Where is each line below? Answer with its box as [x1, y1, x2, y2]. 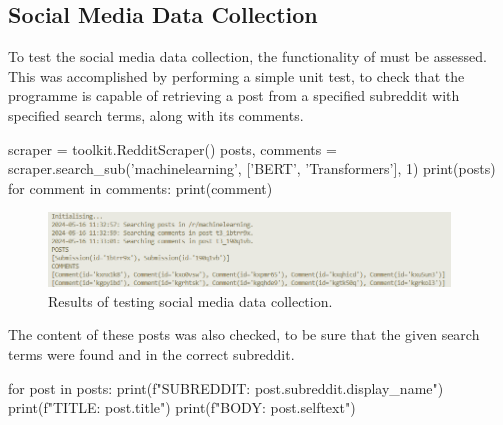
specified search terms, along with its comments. [8, 104, 304, 125]
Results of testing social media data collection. [48, 290, 333, 311]
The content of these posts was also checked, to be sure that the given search [8, 324, 480, 345]
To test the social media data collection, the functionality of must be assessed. [8, 46, 487, 67]
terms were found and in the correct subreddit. [8, 343, 295, 364]
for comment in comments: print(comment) [8, 177, 273, 198]
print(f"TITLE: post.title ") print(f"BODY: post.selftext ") [8, 397, 356, 418]
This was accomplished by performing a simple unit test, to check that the [8, 65, 465, 86]
